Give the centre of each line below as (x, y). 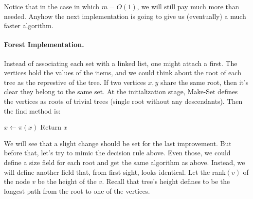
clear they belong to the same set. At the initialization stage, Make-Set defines (121, 91)
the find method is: (32, 110)
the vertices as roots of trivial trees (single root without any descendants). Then (123, 101)
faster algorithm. (29, 25)
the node (17, 181)
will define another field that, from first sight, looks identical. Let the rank (115, 172)
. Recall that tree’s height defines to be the (166, 181)
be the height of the (67, 181)
